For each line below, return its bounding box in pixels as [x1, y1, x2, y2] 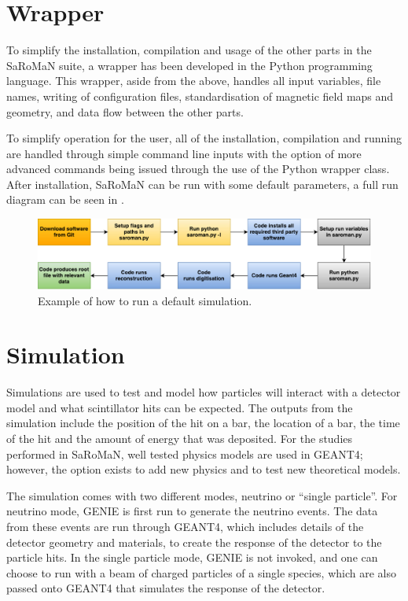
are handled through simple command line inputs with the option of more [6, 145, 362, 161]
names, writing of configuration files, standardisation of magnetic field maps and [6, 87, 394, 104]
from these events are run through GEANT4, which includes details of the [6, 518, 364, 534]
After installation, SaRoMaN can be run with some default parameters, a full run [6, 175, 399, 192]
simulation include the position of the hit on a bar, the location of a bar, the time [6, 415, 400, 431]
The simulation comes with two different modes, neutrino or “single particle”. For [6, 487, 398, 503]
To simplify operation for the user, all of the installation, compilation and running [6, 130, 402, 146]
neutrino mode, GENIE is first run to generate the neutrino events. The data [6, 503, 378, 519]
